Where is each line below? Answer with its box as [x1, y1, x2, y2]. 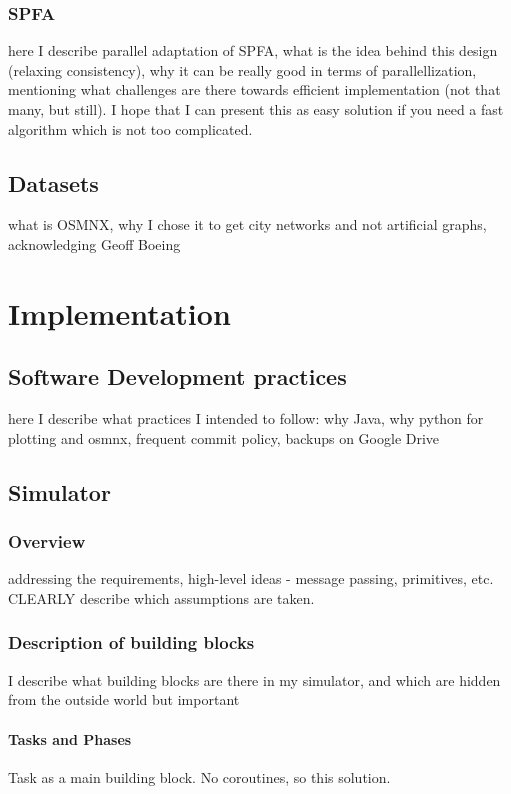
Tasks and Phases [8, 728, 132, 749]
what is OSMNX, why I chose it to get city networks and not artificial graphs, [8, 214, 487, 235]
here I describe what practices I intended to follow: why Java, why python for [8, 408, 484, 429]
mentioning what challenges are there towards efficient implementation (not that [8, 79, 501, 100]
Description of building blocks [8, 630, 255, 655]
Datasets [8, 167, 99, 198]
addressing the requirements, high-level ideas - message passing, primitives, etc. [8, 568, 494, 589]
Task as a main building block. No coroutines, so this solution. [8, 766, 391, 787]
